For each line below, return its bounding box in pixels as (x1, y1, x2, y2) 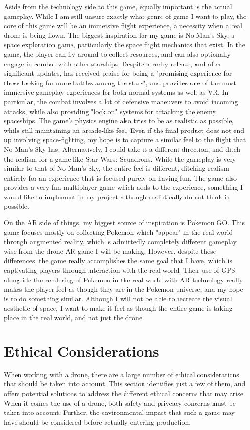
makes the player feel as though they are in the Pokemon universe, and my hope (4, 284, 243, 294)
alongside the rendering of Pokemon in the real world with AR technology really (4, 274, 243, 284)
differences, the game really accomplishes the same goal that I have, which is (4, 255, 232, 265)
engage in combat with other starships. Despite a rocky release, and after (4, 58, 222, 68)
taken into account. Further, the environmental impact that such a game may (4, 407, 235, 417)
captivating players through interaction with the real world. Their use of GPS (4, 265, 235, 275)
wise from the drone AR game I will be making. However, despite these (4, 246, 216, 256)
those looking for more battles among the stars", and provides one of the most (4, 77, 236, 87)
